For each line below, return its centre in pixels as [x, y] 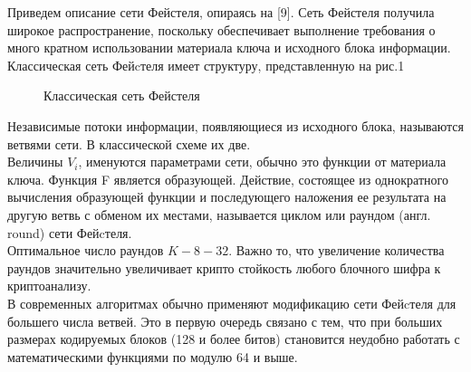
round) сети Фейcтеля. [70, 232]
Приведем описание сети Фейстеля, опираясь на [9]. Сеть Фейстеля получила [221, 12]
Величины [35, 162]
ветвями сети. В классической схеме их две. [129, 143]
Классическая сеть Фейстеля [122, 95]
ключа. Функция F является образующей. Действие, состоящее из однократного [228, 179]
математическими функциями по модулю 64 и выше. [153, 356]
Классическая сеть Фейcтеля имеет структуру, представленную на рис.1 [206, 65]
